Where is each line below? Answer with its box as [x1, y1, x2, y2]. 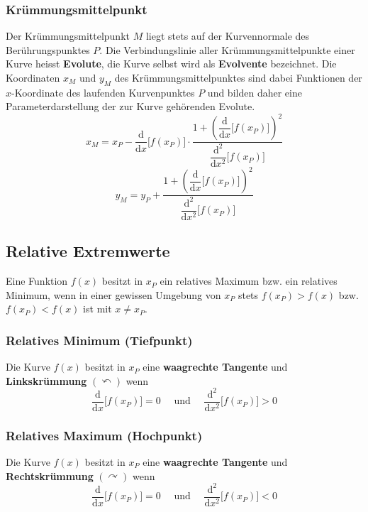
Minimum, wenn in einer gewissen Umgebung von [6, 287, 221, 302]
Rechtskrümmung [6, 468, 94, 483]
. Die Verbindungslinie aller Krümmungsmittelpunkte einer [99, 42, 355, 57]
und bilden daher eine [207, 85, 302, 99]
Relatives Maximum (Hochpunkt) [6, 426, 203, 444]
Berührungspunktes [6, 42, 90, 57]
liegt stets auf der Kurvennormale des [145, 28, 310, 43]
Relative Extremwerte [6, 240, 170, 262]
